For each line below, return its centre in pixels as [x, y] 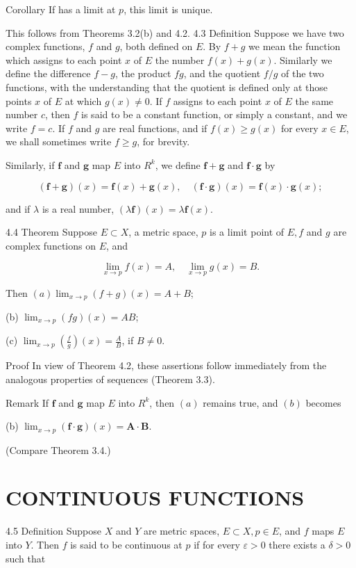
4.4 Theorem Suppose [51, 232]
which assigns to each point [64, 59]
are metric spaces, [181, 531]
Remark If [27, 402]
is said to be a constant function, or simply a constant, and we [214, 114]
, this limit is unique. [168, 9]
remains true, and [240, 402]
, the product [143, 73]
